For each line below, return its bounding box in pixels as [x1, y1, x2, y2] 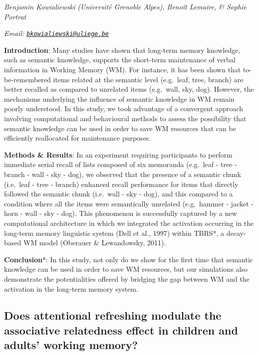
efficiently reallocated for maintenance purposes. [4, 133, 151, 143]
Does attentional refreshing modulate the [4, 308, 222, 323]
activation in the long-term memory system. [4, 283, 138, 294]
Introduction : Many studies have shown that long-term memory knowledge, [4, 44, 241, 55]
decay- [226, 227, 246, 238]
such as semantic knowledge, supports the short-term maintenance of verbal [4, 54, 236, 65]
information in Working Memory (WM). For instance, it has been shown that [4, 64, 241, 75]
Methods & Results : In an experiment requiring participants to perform [4, 149, 233, 160]
